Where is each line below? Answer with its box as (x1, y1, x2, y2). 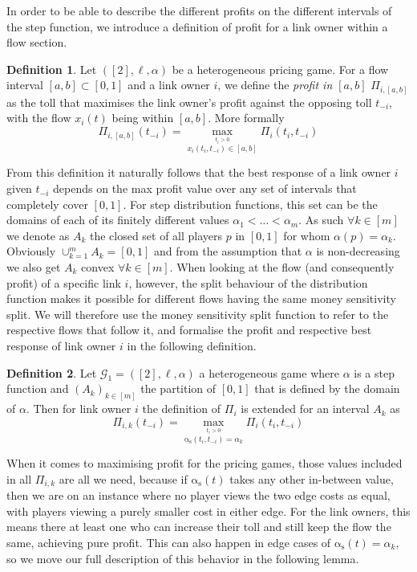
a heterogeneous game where (199, 364, 339, 381)
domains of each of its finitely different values (6, 211, 229, 228)
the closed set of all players (89, 227, 223, 243)
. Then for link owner (26, 400, 132, 417)
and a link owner (128, 76, 210, 93)
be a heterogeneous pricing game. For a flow (172, 60, 389, 77)
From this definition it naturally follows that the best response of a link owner (6, 164, 391, 181)
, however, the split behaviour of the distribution (128, 274, 368, 291)
